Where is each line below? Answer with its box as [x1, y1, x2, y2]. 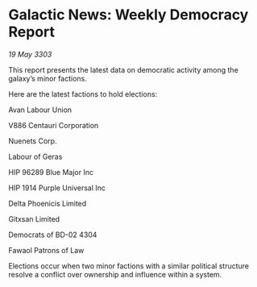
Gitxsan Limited [8, 214, 60, 223]
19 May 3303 [8, 49, 52, 59]
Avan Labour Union [8, 105, 73, 114]
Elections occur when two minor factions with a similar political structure [8, 260, 250, 271]
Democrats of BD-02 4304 [8, 230, 97, 239]
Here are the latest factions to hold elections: [8, 89, 158, 98]
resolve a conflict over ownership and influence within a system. [8, 269, 222, 279]
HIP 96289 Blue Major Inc [8, 167, 94, 177]
